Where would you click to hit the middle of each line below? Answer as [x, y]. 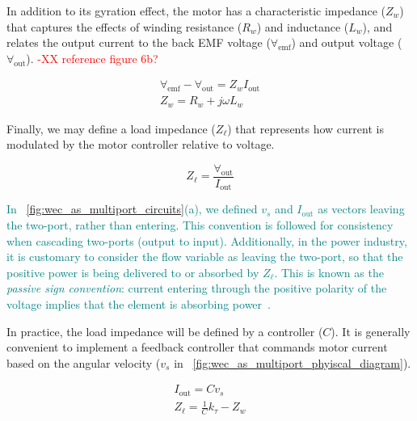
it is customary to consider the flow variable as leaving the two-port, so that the [205, 257]
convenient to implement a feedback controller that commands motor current [197, 347]
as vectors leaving [361, 209]
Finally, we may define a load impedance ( [111, 128]
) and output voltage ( [347, 42]
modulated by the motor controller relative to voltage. [141, 144]
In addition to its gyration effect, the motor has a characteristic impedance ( [196, 11]
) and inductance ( [303, 26]
